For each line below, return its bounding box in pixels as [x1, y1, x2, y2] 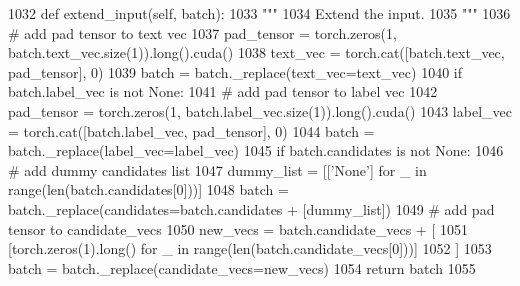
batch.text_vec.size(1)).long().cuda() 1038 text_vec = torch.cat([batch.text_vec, [8, 42, 505, 63]
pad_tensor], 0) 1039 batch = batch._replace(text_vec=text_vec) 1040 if [8, 61, 462, 82]
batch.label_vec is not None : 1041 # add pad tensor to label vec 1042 [8, 81, 438, 102]
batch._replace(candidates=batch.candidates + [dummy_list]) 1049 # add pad [8, 198, 495, 219]
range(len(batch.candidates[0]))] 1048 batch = [8, 179, 289, 200]
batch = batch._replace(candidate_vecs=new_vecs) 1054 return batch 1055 [8, 257, 476, 278]
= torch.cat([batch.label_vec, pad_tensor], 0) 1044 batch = [8, 120, 375, 141]
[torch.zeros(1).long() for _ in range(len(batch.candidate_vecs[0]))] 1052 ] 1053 [8, 238, 492, 259]
